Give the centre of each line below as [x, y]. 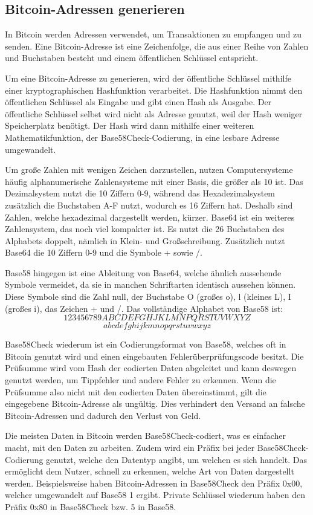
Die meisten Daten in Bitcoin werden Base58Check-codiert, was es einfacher [146, 436]
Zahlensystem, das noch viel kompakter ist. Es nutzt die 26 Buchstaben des [145, 229]
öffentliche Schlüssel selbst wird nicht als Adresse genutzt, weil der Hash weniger [154, 113]
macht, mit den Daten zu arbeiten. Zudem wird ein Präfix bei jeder [130, 448]
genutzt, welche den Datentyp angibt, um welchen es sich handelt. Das [176, 459]
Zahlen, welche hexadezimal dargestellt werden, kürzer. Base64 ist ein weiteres [150, 217]
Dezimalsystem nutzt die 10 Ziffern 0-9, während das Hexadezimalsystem [140, 193]
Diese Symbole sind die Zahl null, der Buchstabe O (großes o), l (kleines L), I [148, 296]
